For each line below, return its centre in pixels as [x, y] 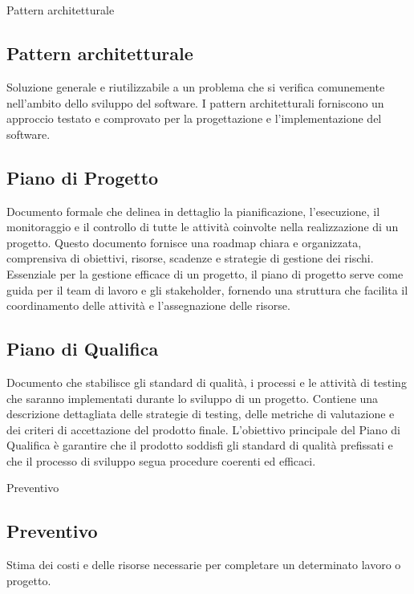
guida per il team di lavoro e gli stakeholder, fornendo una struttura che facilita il [207, 289]
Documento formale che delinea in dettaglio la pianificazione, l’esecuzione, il [193, 211]
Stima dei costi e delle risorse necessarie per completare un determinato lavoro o [204, 565]
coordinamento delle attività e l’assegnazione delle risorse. [148, 305]
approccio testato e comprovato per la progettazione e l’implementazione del [194, 118]
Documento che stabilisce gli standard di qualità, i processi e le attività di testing [207, 382]
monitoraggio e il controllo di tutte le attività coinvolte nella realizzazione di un [203, 227]
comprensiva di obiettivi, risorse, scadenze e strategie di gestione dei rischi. [190, 258]
